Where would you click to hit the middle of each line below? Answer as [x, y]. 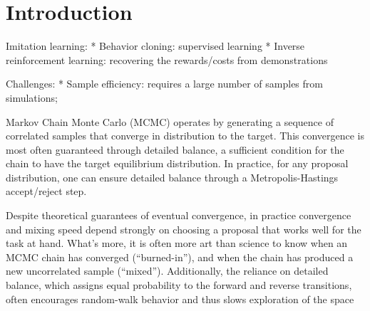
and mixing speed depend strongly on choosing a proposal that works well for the [184, 229]
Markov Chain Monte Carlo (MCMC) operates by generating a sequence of [170, 121]
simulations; [32, 97]
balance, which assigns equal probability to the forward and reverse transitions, [179, 285]
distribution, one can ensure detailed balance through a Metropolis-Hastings [172, 177]
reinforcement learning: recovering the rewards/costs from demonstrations [167, 59]
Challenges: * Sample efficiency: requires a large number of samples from [164, 84]
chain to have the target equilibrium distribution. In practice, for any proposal [177, 163]
